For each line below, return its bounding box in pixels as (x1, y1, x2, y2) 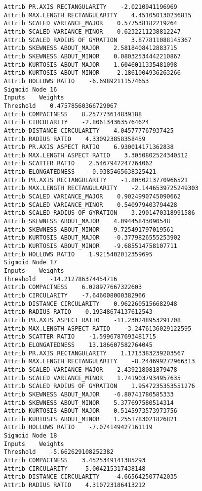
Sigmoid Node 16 (4, 86, 57, 93)
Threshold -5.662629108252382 (4, 448, 114, 456)
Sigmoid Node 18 (4, 432, 57, 440)
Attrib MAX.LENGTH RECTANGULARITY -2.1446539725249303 (4, 185, 199, 192)
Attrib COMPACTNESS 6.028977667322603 (4, 284, 142, 291)
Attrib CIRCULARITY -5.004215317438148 (4, 465, 146, 472)
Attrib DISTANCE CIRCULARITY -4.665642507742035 (4, 473, 177, 481)
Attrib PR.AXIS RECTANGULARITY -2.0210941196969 (4, 3, 177, 10)
